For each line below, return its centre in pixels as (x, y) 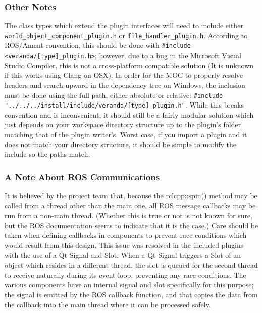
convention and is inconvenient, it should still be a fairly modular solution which (129, 114)
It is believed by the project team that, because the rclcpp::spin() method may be (131, 196)
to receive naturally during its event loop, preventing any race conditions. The (125, 274)
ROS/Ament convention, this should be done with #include (98, 45)
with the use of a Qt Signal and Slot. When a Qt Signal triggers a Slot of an (123, 255)
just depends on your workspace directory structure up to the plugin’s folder (123, 124)
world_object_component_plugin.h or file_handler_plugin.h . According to (126, 35)
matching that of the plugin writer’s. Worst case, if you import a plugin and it (126, 135)
